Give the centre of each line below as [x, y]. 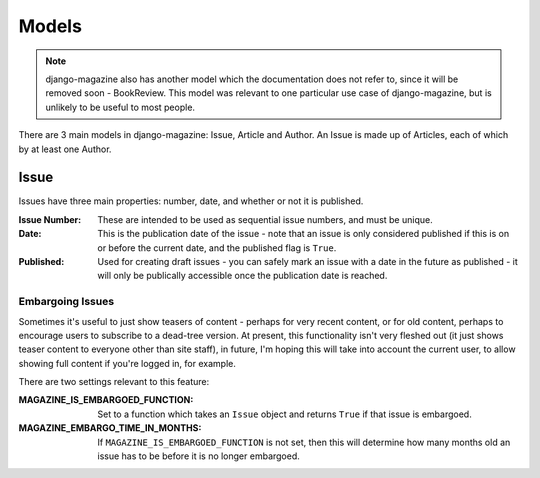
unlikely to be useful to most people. [120, 107]
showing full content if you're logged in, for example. [127, 363]
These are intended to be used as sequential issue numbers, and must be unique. [265, 219]
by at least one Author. [65, 149]
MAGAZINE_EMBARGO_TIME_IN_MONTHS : [110, 428]
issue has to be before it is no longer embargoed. [198, 456]
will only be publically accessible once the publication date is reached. [242, 276]
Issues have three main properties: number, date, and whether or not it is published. [191, 201]
